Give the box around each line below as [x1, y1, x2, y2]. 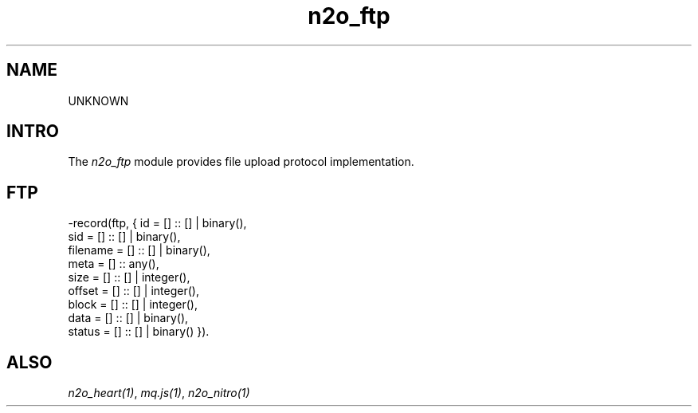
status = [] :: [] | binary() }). [68, 324, 210, 339]
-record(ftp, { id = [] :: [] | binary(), [68, 216, 247, 230]
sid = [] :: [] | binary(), [68, 230, 181, 244]
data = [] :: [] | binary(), [68, 311, 189, 325]
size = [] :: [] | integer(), [68, 270, 190, 285]
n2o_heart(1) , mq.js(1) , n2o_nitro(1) [68, 386, 250, 400]
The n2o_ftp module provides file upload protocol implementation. [68, 155, 414, 169]
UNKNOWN [68, 93, 129, 108]
